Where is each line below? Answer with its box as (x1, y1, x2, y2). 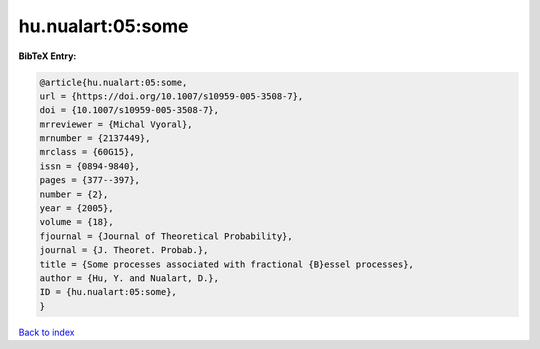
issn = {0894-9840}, (39, 160, 140, 172)
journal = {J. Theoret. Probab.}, (39, 245, 209, 256)
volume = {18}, (39, 216, 114, 228)
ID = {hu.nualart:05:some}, (39, 286, 177, 298)
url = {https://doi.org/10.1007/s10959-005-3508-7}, (39, 90, 304, 102)
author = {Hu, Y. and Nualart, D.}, (39, 273, 220, 284)
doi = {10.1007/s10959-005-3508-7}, (39, 105, 220, 116)
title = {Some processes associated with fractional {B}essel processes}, (39, 258, 415, 270)
